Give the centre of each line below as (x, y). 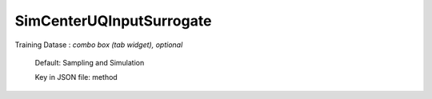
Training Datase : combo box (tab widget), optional (99, 45)
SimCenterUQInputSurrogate (113, 21)
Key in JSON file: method (76, 77)
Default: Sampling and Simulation (90, 62)
